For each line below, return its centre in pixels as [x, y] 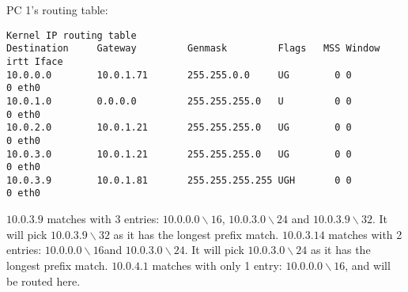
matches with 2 [365, 234]
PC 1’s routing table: [57, 9]
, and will [368, 265]
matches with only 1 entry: [217, 265]
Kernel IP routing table [72, 35]
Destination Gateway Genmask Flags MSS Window [193, 49]
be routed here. [43, 281]
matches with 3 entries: [103, 219]
